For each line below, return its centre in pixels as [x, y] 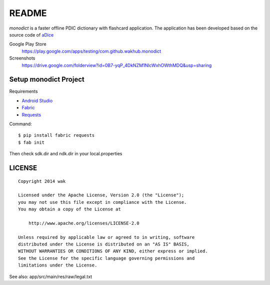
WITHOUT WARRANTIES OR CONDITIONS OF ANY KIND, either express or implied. [113, 251]
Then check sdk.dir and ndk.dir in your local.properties [66, 154]
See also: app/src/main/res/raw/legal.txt [51, 276]
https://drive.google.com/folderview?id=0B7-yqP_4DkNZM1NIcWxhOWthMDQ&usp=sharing [117, 65]
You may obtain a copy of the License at [69, 209]
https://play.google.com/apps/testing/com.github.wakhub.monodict [91, 51]
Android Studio [37, 101]
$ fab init [31, 142]
